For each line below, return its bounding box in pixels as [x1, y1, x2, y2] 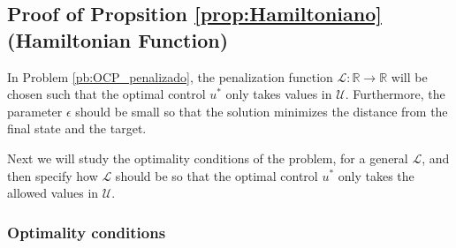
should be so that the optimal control [115, 166, 318, 184]
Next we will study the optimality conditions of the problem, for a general [7, 148, 408, 167]
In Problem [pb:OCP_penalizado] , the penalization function [7, 67, 333, 86]
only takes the [338, 166, 414, 184]
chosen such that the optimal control [7, 85, 206, 103]
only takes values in [225, 85, 332, 103]
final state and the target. [7, 119, 147, 138]
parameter [7, 101, 63, 120]
